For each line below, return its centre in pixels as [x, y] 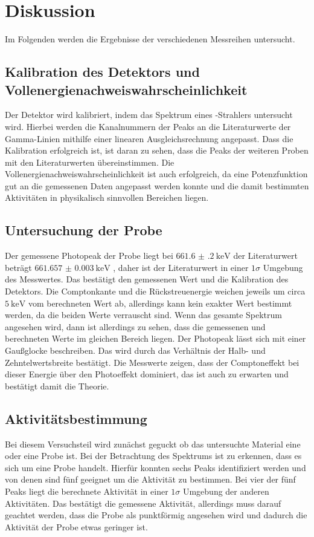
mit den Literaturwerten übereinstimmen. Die [90, 162]
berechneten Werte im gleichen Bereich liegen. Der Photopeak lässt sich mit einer [155, 338]
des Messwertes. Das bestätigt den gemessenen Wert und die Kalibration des [147, 279]
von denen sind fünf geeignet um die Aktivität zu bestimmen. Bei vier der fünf [150, 479]
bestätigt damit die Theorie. [57, 386]
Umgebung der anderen [226, 491]
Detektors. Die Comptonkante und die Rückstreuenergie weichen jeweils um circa [155, 291]
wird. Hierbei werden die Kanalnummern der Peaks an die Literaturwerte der [148, 126]
